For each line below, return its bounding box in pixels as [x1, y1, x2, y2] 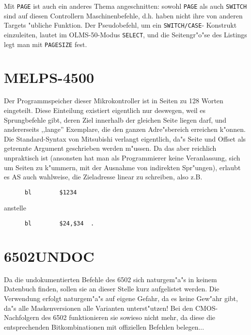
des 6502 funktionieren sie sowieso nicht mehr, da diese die [41, 312, 216, 322]
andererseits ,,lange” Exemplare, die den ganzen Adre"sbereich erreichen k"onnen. [4, 124, 246, 134]
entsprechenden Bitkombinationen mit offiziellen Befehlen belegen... [4, 321, 204, 332]
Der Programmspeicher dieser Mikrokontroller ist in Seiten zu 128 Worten [4, 96, 223, 106]
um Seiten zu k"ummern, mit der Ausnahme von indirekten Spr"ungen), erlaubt [4, 162, 241, 172]
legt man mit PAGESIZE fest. [4, 39, 87, 49]
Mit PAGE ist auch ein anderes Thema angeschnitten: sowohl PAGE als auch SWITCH [4, 1, 247, 11]
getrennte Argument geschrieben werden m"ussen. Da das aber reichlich [4, 143, 217, 153]
